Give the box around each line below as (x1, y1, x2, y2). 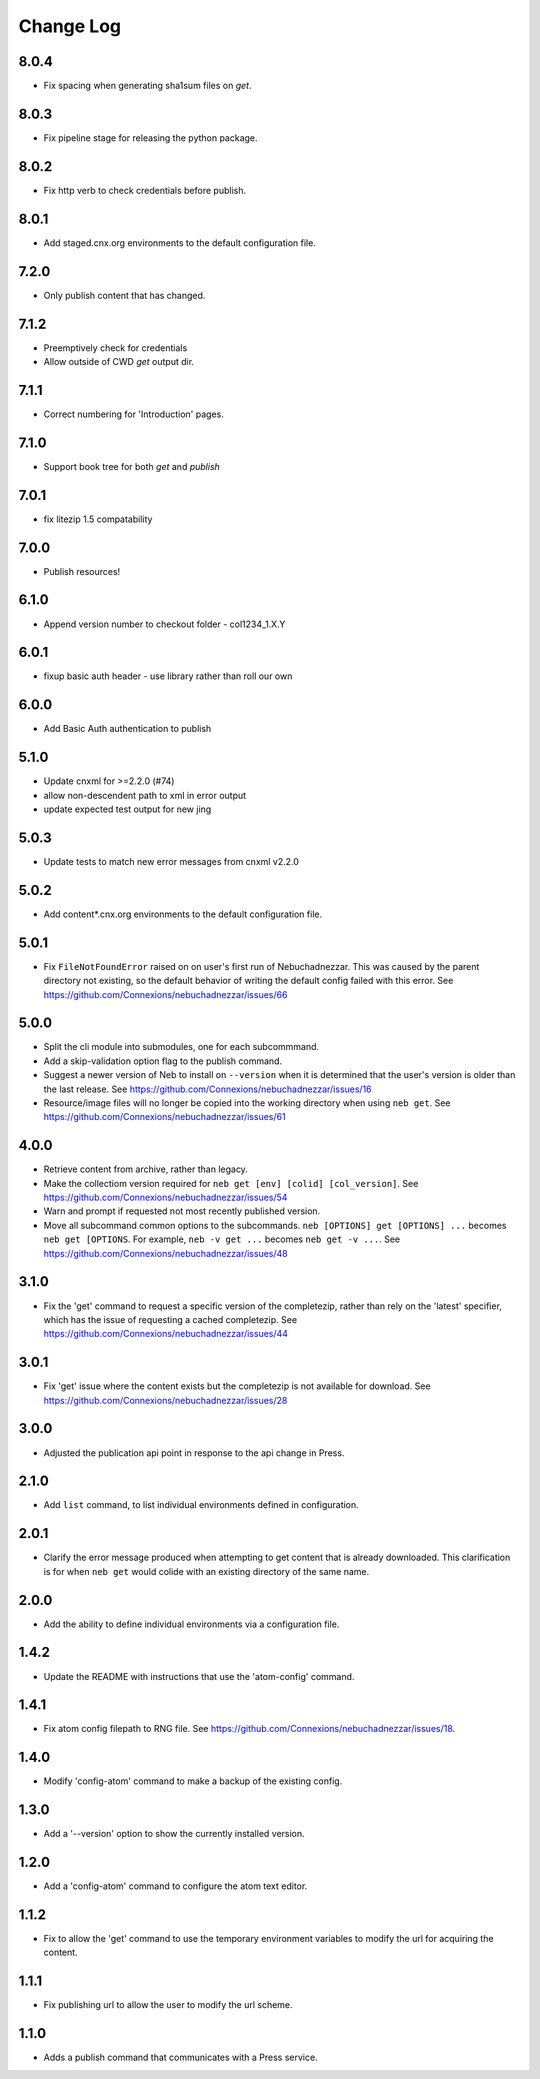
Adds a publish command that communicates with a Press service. (43, 2051, 319, 2064)
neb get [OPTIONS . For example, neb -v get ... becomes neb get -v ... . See (43, 1233, 400, 1245)
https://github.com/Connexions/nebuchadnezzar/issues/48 (43, 1247, 289, 1259)
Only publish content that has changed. (43, 289, 206, 301)
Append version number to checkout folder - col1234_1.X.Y (43, 618, 286, 630)
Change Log (18, 15, 122, 37)
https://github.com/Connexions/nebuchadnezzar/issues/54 (43, 1191, 288, 1204)
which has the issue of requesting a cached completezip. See (43, 1313, 298, 1325)
